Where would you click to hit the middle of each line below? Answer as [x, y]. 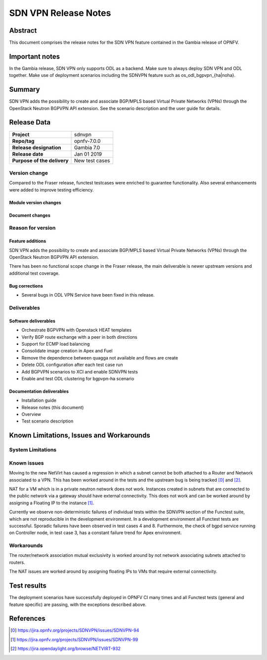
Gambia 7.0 [87, 147]
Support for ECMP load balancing [56, 344]
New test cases [92, 160]
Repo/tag [23, 141]
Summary [24, 90]
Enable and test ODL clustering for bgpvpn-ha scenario [78, 378]
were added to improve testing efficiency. [51, 190]
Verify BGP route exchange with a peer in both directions [80, 337]
